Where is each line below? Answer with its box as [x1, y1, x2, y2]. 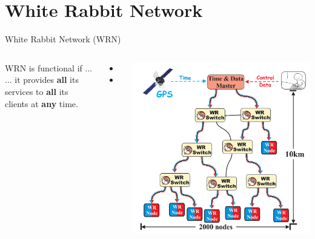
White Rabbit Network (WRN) [5, 33, 121, 45]
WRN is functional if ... [5, 61, 93, 74]
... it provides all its [5, 73, 79, 86]
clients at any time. [5, 97, 78, 110]
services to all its [5, 85, 68, 97]
